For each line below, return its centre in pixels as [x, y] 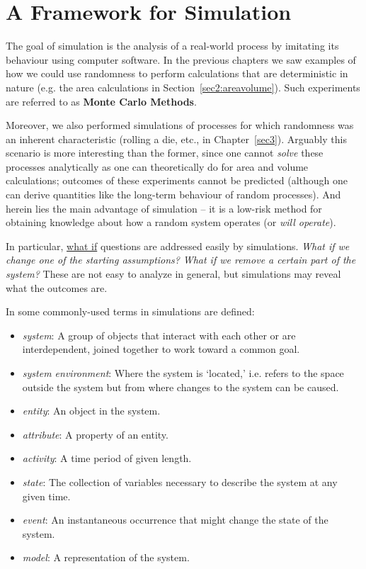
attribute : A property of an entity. [95, 434]
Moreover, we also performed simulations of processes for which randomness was [180, 125]
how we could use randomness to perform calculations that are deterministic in [177, 73]
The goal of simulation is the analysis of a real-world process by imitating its [172, 46]
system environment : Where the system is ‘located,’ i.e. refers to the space [183, 373]
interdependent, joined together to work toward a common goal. [161, 349]
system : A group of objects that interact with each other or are [159, 335]
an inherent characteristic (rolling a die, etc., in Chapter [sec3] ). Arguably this [176, 139]
